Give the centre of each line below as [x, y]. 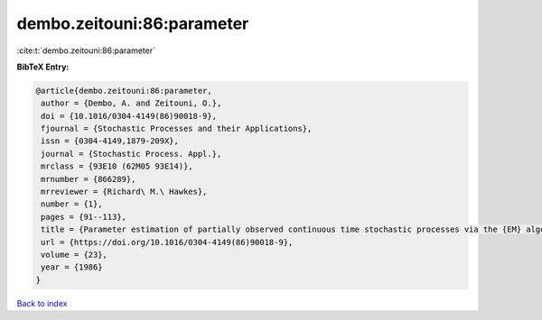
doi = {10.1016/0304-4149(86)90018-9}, [129, 116]
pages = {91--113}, [84, 217]
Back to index [42, 303]
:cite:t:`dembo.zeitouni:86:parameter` [86, 50]
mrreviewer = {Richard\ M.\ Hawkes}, [124, 192]
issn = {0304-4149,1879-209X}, [110, 141]
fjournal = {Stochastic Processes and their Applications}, [177, 129]
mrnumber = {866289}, [89, 179]
